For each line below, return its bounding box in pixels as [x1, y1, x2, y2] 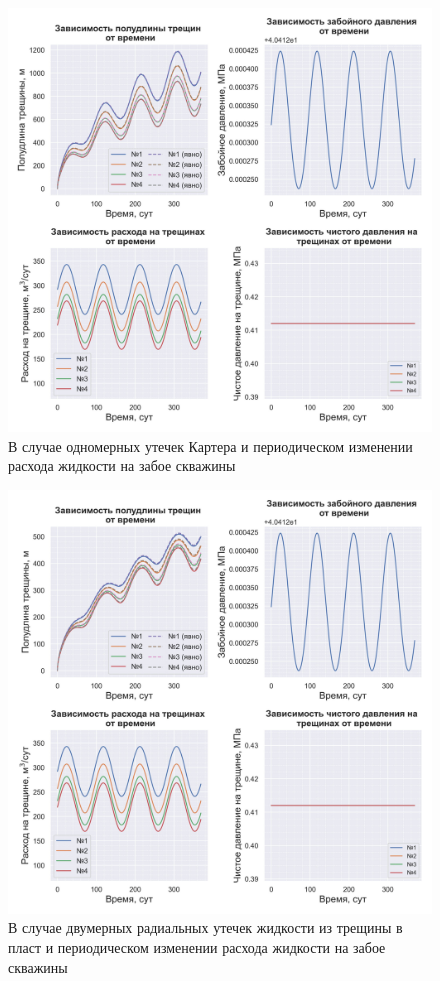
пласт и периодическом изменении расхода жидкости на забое [8, 936, 386, 957]
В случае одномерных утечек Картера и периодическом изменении [8, 435, 413, 456]
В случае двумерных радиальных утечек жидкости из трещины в [8, 917, 403, 938]
